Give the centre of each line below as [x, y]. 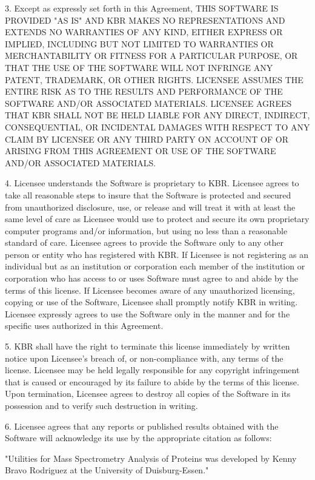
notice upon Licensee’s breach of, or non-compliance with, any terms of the [144, 358]
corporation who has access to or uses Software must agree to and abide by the [151, 278]
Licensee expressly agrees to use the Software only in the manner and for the [148, 313]
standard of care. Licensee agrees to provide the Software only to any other [144, 242]
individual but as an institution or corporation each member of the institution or [155, 266]
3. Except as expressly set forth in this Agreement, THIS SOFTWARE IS [142, 8]
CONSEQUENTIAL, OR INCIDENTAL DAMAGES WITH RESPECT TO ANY [157, 127]
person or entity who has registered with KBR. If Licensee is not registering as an [157, 254]
